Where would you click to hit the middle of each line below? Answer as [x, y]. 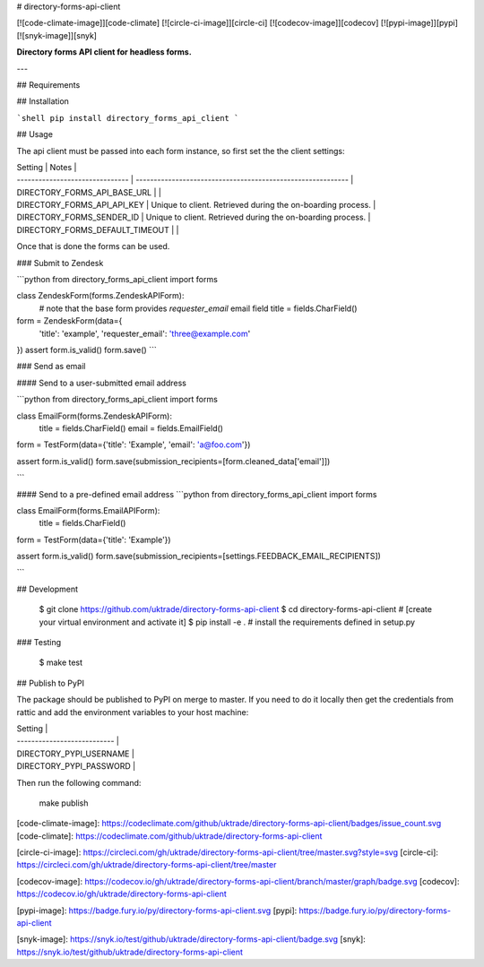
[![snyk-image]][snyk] [57, 35]
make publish [64, 803]
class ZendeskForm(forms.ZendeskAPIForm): [100, 296]
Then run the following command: [79, 782]
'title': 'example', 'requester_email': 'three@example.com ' [145, 333]
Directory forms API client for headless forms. [104, 52]
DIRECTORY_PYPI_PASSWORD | [76, 766]
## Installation [43, 101]
